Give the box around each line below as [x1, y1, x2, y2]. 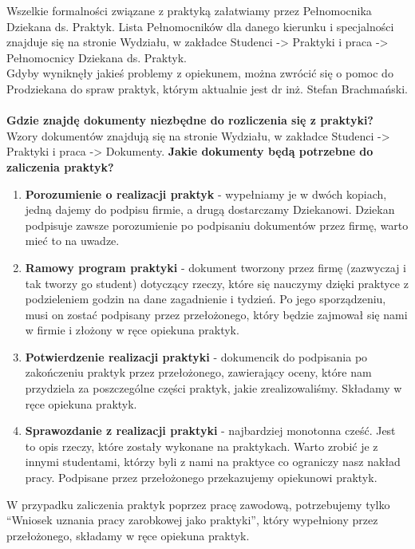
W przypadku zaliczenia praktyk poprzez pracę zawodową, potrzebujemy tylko [6, 496, 390, 512]
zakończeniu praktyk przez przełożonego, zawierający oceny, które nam [25, 364, 372, 381]
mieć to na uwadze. [25, 232, 120, 249]
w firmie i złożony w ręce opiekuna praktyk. [25, 322, 239, 338]
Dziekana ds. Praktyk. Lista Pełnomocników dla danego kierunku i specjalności [6, 18, 394, 34]
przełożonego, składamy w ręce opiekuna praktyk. [6, 527, 250, 543]
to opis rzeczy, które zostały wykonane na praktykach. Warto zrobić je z [25, 437, 378, 454]
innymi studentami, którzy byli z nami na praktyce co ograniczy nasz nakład [25, 453, 401, 470]
